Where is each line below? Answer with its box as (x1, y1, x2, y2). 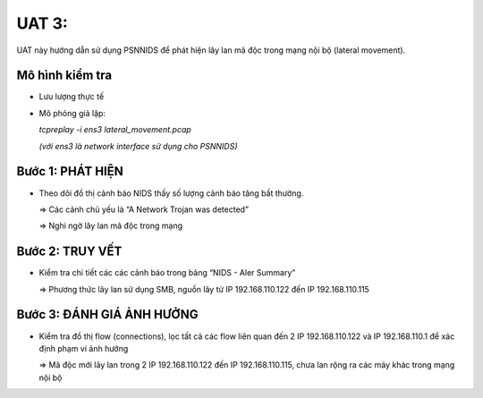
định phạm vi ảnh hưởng (38, 343, 129, 353)
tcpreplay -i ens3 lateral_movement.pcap (38, 124, 191, 135)
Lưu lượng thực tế (38, 91, 105, 102)
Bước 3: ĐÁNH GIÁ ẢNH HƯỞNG (16, 307, 199, 322)
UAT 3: (16, 13, 69, 33)
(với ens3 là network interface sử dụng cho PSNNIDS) (38, 140, 238, 151)
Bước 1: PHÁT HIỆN (16, 164, 124, 179)
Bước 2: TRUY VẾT (16, 244, 123, 259)
